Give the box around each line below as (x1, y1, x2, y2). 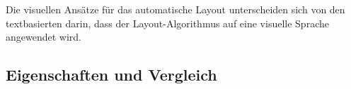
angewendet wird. (6, 29, 81, 44)
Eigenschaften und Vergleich (6, 64, 217, 85)
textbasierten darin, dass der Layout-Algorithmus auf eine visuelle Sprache (6, 15, 329, 30)
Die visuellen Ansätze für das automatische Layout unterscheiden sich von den (6, 2, 345, 16)
